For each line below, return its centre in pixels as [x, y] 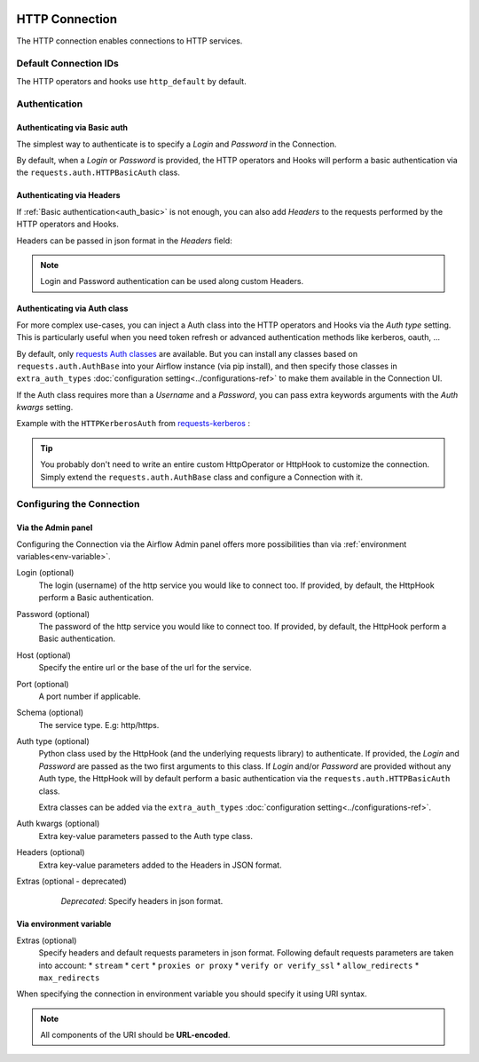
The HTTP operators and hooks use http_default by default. [132, 81]
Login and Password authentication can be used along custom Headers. [172, 281]
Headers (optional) [51, 852]
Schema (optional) [50, 713]
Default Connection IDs [67, 64]
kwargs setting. [45, 408]
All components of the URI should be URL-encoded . [135, 1035]
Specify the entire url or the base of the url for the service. [145, 668]
